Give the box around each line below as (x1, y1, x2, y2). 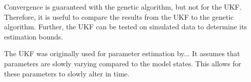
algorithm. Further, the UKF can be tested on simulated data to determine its (4, 21, 247, 32)
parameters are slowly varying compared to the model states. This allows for (4, 58, 241, 68)
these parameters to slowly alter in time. (4, 68, 130, 78)
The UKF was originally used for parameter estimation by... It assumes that (4, 48, 240, 59)
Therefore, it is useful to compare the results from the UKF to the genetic (4, 11, 234, 22)
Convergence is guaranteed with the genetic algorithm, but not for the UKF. (4, 2, 242, 12)
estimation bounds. (4, 31, 63, 42)
